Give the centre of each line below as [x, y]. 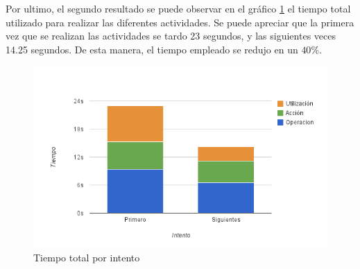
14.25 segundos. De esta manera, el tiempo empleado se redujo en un [152, 49]
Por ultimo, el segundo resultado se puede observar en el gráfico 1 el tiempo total [178, 8]
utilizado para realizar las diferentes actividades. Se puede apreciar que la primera [180, 22]
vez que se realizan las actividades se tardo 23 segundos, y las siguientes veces [171, 36]
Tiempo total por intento [87, 258]
